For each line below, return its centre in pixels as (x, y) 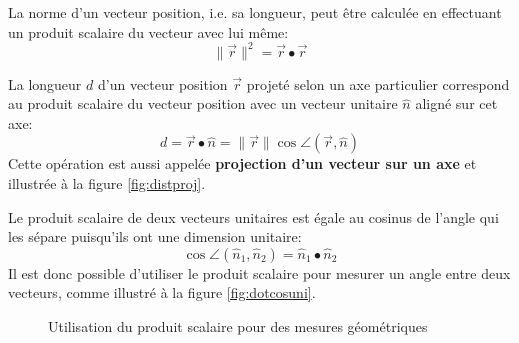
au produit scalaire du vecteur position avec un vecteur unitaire (203, 103)
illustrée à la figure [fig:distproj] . (107, 183)
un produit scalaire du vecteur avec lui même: (148, 31)
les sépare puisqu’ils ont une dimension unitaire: (155, 236)
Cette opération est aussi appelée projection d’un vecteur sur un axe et (242, 163)
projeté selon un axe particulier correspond (378, 83)
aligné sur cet (456, 103)
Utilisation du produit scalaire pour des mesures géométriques (238, 326)
